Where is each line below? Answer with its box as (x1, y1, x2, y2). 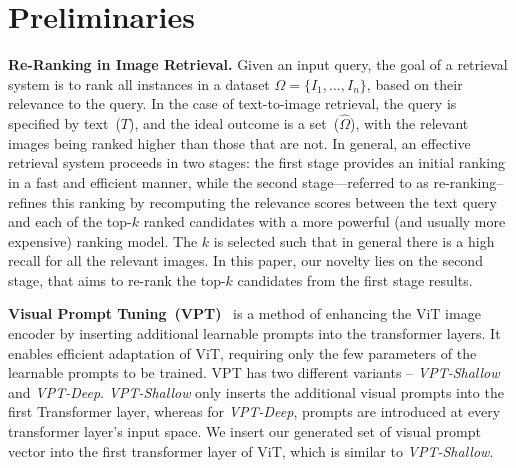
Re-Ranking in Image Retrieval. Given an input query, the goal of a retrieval (8, 54, 508, 75)
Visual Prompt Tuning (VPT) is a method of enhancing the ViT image (8, 303, 481, 324)
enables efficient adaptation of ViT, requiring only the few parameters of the (8, 342, 477, 363)
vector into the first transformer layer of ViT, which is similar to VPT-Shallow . (8, 440, 494, 461)
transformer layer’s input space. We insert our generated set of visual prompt (8, 421, 481, 442)
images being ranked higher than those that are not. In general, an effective (8, 132, 471, 153)
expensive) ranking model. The (8, 230, 198, 251)
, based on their (366, 73, 463, 94)
